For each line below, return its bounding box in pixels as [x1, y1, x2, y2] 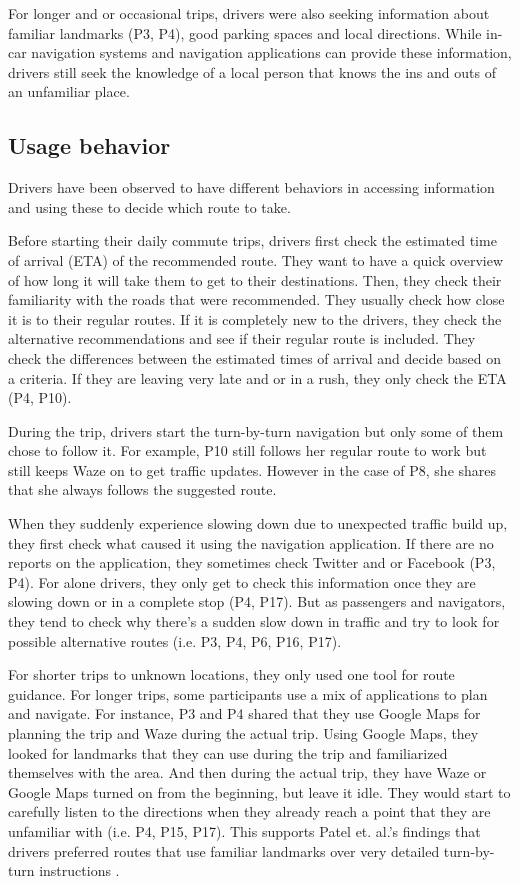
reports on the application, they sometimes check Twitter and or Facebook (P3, [8, 552, 496, 573]
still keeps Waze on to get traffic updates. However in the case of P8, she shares [8, 459, 497, 480]
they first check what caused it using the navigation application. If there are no [8, 532, 494, 553]
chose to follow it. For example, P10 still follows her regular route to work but [8, 440, 487, 461]
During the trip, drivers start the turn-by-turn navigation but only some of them [8, 420, 504, 441]
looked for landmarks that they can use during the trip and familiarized [8, 742, 448, 763]
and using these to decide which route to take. [8, 196, 291, 217]
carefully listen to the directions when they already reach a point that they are [8, 801, 491, 822]
